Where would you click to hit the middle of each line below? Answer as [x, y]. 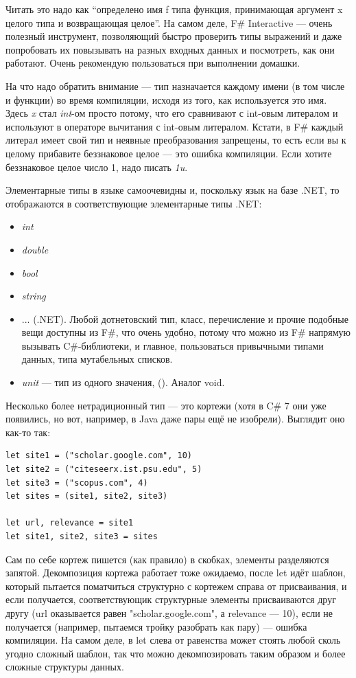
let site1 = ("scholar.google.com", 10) [99, 456]
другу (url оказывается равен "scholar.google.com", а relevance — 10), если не [169, 612]
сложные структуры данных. [65, 667]
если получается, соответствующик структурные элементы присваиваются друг [171, 599]
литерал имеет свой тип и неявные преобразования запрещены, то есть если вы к [176, 140]
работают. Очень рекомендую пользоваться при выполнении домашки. [153, 63]
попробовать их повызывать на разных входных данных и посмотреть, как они [170, 49]
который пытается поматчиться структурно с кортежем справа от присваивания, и [176, 586]
